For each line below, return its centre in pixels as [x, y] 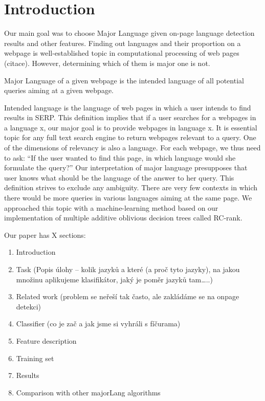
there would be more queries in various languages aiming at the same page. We [128, 198]
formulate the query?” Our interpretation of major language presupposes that [126, 168]
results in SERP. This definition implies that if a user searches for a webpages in [130, 117]
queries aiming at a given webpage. [59, 90]
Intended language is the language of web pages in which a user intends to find [128, 107]
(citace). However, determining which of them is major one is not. [107, 63]
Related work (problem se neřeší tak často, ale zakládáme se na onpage [128, 296]
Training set [35, 358]
